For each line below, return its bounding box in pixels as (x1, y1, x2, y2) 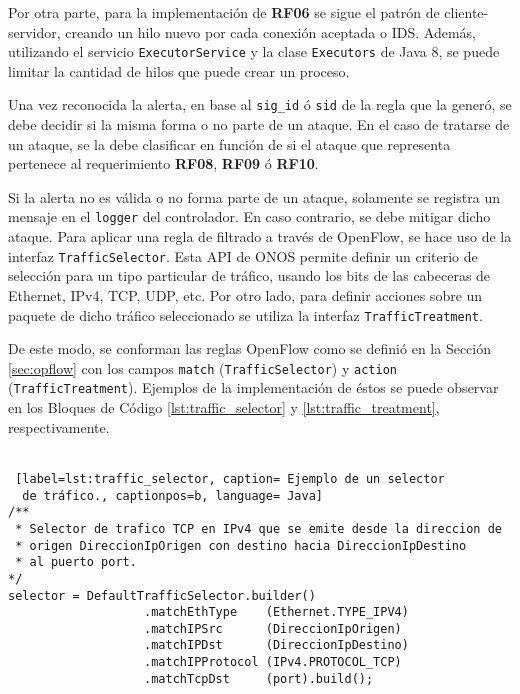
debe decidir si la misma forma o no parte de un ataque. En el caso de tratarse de (8, 114, 510, 135)
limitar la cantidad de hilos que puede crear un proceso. (8, 60, 350, 81)
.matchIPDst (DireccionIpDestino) (144, 638, 409, 653)
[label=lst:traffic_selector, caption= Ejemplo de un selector (15, 471, 445, 486)
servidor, (8, 21, 61, 42)
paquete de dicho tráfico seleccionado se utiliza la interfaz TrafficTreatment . (8, 304, 483, 325)
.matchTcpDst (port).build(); (144, 671, 374, 686)
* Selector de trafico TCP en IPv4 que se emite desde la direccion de (15, 521, 502, 536)
